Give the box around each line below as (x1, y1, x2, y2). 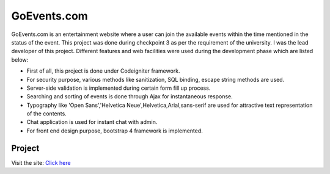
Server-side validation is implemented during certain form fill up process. (26, 84, 211, 92)
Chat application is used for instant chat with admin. (26, 118, 158, 126)
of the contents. (26, 110, 67, 117)
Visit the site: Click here (11, 159, 71, 166)
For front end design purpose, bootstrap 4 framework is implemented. (26, 127, 203, 134)
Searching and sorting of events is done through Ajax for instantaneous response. (26, 93, 233, 100)
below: (11, 56, 29, 63)
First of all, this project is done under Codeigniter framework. (26, 67, 180, 74)
